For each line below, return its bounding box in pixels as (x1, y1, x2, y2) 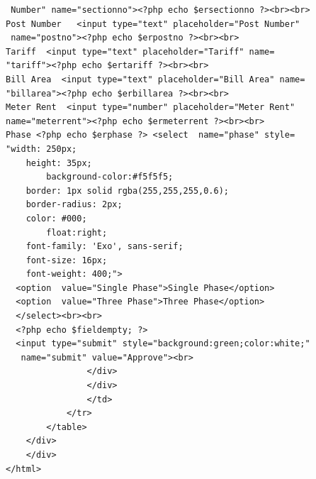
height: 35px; (26, 158, 92, 168)
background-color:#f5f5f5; (46, 172, 174, 182)
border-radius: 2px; (26, 199, 123, 210)
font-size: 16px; (26, 255, 108, 265)
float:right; (46, 227, 108, 238)
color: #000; (26, 213, 87, 224)
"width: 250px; (6, 143, 77, 154)
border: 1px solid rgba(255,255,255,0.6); (26, 185, 229, 196)
